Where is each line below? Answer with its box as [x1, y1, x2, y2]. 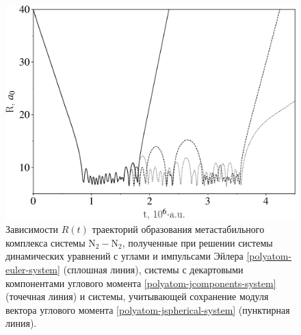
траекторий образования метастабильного [92, 222, 265, 236]
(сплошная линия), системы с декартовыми [63, 262, 244, 276]
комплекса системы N [5, 235, 96, 249]
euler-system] [5, 262, 60, 276]
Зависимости [5, 222, 59, 236]
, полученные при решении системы [122, 235, 273, 249]
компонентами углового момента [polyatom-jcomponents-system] [5, 275, 276, 290]
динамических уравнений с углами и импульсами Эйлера [5, 249, 244, 263]
